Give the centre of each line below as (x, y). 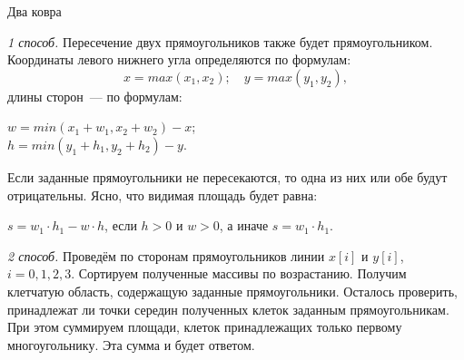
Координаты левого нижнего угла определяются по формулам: (179, 59)
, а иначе (244, 225)
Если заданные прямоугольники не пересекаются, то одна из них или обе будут (227, 176)
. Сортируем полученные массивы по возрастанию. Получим (239, 273)
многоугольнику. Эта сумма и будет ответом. (131, 344)
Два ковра (35, 11)
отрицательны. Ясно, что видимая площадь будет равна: (163, 195)
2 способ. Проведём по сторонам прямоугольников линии (166, 255)
